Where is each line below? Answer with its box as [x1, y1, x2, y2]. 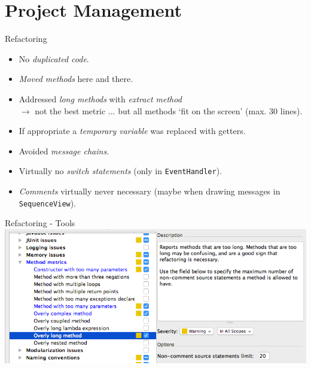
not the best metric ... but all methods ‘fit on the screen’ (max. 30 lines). [35, 104, 303, 117]
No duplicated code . [19, 52, 89, 65]
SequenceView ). [19, 196, 77, 209]
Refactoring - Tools [5, 217, 75, 229]
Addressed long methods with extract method [19, 92, 182, 105]
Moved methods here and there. [19, 72, 133, 85]
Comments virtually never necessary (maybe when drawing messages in [19, 184, 280, 197]
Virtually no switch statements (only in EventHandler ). [19, 165, 222, 177]
